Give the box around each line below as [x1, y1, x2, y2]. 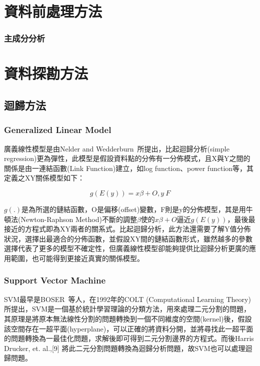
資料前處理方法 [4, 1, 102, 21]
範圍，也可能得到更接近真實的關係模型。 [10, 252, 144, 263]
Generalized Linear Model [4, 123, 111, 136]
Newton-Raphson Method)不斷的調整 [20, 213, 137, 224]
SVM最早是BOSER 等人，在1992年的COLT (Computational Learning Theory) [4, 293, 251, 304]
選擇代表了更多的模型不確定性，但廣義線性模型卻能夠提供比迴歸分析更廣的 [4, 243, 249, 253]
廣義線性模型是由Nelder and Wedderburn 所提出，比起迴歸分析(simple [4, 143, 229, 153]
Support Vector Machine [4, 274, 106, 286]
